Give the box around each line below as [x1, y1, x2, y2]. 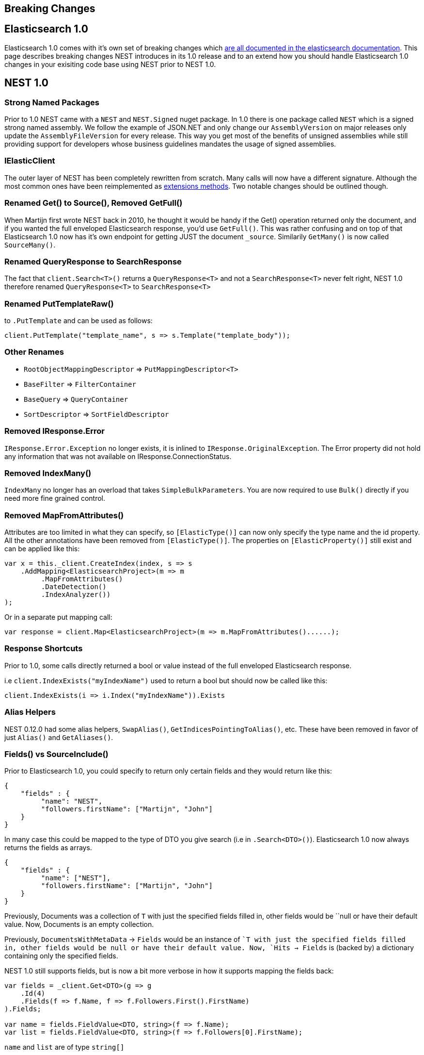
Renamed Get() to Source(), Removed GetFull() [4, 198, 183, 208]
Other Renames [4, 347, 64, 357]
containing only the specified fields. [4, 952, 118, 960]
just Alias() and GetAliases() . [4, 733, 113, 742]
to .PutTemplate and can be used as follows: [4, 316, 153, 325]
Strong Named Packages [4, 97, 99, 107]
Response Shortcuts [4, 643, 83, 654]
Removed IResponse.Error [4, 426, 105, 436]
